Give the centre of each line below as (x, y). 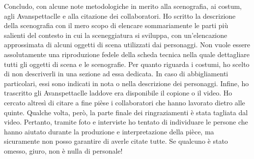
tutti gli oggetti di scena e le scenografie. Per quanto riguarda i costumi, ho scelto (127, 64)
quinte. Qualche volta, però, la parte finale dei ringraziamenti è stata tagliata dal (126, 112)
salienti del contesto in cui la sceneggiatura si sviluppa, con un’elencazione (116, 35)
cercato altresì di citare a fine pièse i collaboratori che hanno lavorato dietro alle (125, 102)
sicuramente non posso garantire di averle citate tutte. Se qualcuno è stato (116, 141)
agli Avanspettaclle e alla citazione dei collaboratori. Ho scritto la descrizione (120, 16)
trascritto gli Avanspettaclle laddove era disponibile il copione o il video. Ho (118, 93)
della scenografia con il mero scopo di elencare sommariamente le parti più (116, 25)
